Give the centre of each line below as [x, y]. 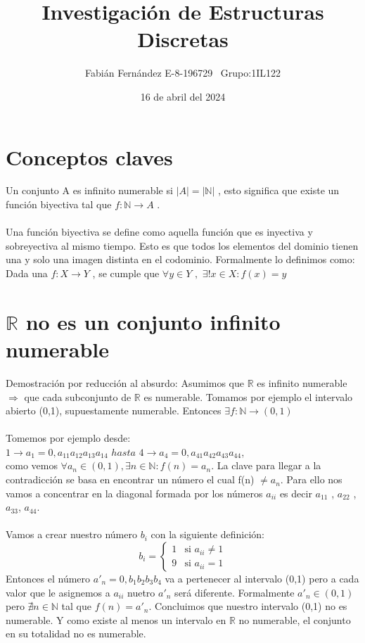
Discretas [183, 39]
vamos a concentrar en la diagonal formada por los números [134, 493]
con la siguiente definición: [207, 534]
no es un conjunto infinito [153, 321]
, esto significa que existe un [278, 190]
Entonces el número [48, 579]
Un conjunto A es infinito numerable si [89, 190]
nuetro [141, 592]
